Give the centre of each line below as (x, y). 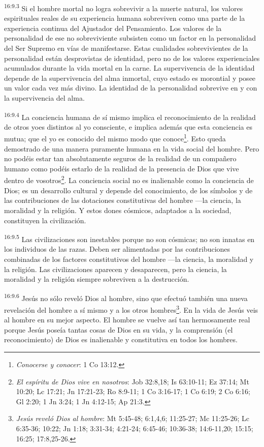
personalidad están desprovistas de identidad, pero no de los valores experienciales (132, 58)
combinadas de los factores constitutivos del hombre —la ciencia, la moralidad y (129, 259)
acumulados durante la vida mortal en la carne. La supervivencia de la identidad (129, 68)
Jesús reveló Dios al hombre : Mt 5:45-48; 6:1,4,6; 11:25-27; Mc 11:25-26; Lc (133, 418)
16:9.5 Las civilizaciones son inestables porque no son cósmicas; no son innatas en (129, 238)
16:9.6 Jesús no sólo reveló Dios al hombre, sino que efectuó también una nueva (126, 297)
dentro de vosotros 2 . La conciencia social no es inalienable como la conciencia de (129, 180)
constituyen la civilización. (45, 220)
